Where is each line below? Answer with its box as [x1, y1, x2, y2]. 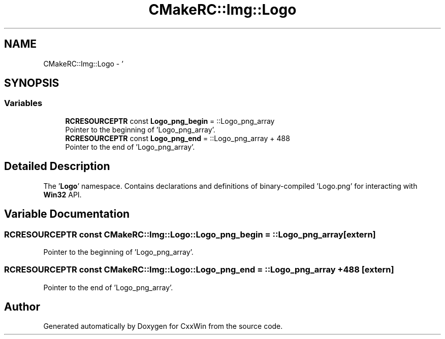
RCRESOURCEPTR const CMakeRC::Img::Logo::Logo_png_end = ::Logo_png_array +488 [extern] [4, 264, 394, 275]
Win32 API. [43, 190, 82, 199]
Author [4, 300, 40, 314]
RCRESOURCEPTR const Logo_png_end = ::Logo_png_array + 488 [65, 133, 290, 143]
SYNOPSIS [4, 77, 59, 90]
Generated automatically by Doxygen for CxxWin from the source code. [43, 322, 283, 331]
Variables [4, 98, 43, 109]
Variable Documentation [4, 208, 130, 221]
